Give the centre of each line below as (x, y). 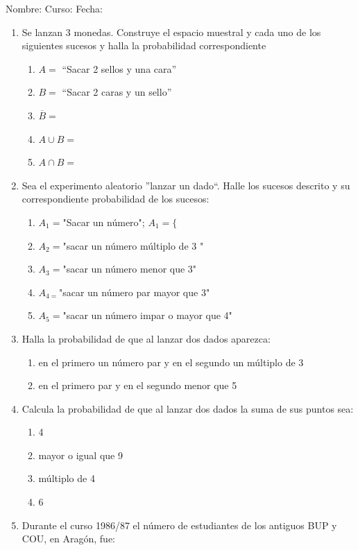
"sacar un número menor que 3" (130, 269)
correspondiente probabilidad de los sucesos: (116, 199)
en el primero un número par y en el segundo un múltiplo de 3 (171, 362)
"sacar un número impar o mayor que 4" (147, 315)
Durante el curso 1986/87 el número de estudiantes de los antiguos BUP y (179, 525)
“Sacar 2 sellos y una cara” (119, 68)
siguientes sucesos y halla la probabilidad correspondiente (144, 45)
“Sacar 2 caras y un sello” (117, 92)
